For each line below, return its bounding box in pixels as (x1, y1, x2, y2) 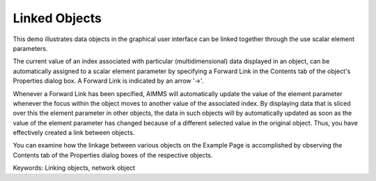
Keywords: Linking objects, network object (13, 164, 135, 172)
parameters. (13, 44, 48, 52)
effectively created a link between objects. (13, 129, 135, 137)
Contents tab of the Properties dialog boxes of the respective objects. (13, 150, 213, 159)
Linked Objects (13, 10, 102, 26)
